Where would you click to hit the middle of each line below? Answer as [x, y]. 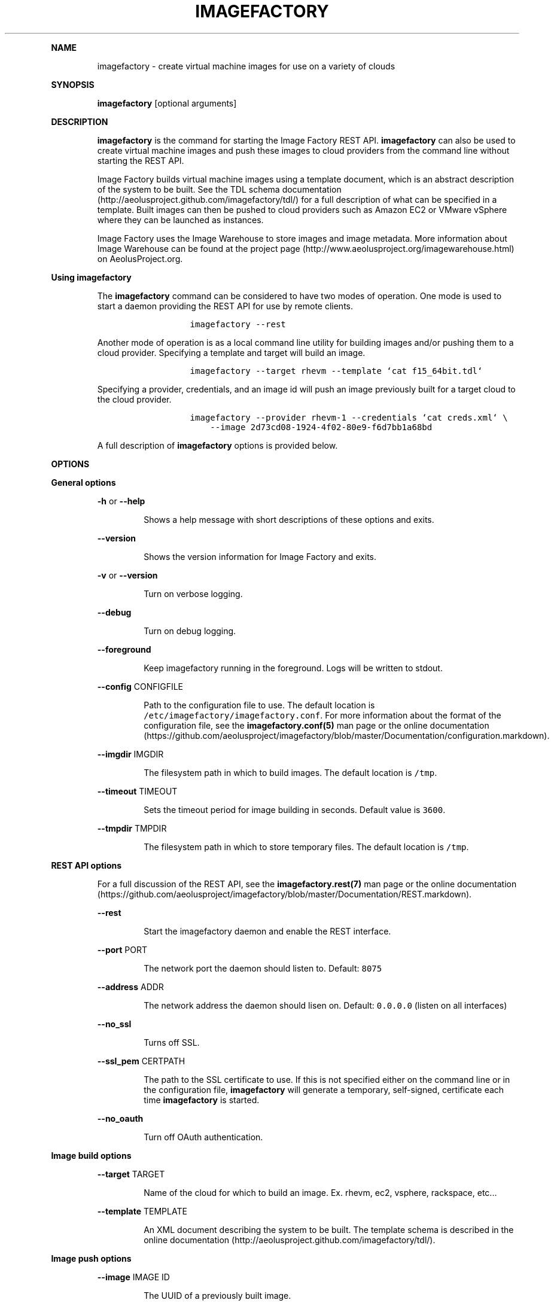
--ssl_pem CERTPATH [141, 1061]
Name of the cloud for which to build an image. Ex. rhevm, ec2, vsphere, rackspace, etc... [320, 1192]
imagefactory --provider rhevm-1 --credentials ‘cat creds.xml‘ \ [349, 417]
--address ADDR [130, 987]
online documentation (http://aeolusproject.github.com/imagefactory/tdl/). [290, 1240]
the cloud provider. [134, 399]
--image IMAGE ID [133, 1277]
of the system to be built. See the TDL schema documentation [219, 189]
